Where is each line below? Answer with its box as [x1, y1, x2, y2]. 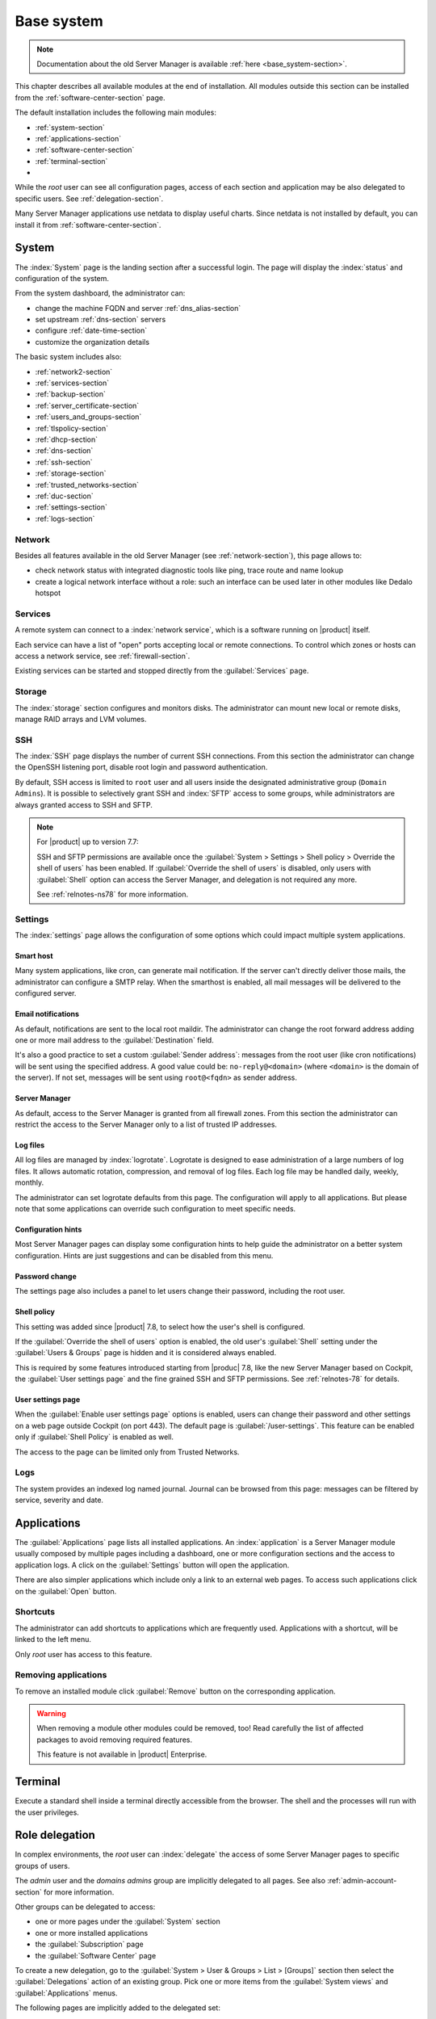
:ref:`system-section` [35, 122, 105, 132]
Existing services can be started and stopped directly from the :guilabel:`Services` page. [15, 666, 309, 676]
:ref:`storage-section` [35, 468, 107, 478]
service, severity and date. [15, 1495, 104, 1505]
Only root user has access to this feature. [15, 1649, 153, 1659]
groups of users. [15, 1861, 70, 1870]
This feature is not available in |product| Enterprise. [36, 1749, 208, 1760]
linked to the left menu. [15, 1635, 92, 1644]
